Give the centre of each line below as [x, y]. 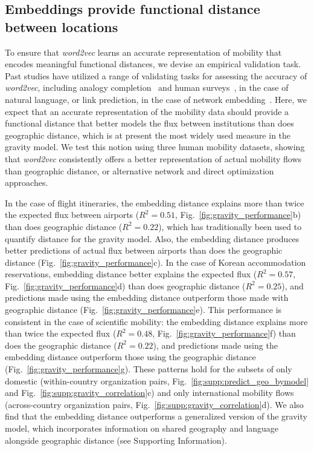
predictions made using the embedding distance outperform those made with [147, 298]
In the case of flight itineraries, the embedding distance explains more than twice [155, 202]
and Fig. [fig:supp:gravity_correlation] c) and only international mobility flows [149, 393]
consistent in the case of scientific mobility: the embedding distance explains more [156, 321]
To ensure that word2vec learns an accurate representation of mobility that [143, 52]
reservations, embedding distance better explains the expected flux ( [131, 274]
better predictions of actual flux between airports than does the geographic [144, 250]
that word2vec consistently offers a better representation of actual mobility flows [153, 158]
